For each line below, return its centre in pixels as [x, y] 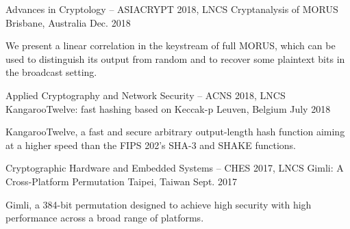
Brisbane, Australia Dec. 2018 [68, 22]
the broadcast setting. [51, 72]
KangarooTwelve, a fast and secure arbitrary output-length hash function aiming [175, 132]
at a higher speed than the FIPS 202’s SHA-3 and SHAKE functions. [151, 145]
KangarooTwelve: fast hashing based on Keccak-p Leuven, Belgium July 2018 [168, 108]
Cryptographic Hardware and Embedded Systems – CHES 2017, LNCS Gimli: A [175, 168]
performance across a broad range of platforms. [105, 218]
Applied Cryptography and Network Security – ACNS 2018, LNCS [146, 95]
